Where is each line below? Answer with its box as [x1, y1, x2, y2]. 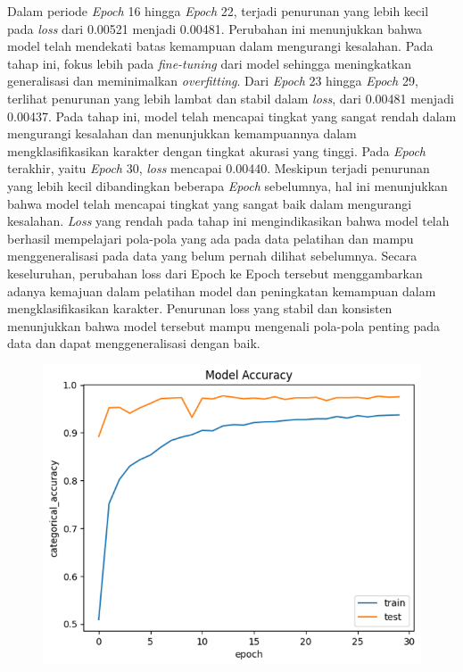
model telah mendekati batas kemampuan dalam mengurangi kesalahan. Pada [7, 37, 434, 55]
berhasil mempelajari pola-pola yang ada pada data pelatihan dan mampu [7, 228, 414, 247]
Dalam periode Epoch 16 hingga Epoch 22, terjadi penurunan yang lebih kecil [7, 2, 429, 20]
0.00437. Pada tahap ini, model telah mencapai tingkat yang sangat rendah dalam [7, 106, 457, 125]
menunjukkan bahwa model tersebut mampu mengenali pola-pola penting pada [7, 316, 441, 335]
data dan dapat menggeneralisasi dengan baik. [7, 334, 260, 353]
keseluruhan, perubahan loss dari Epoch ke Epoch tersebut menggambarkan [7, 263, 423, 282]
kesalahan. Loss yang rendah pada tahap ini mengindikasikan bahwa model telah [7, 212, 450, 230]
